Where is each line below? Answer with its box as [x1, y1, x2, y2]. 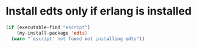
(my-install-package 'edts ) [16, 30, 88, 36]
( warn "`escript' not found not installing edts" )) [11, 35, 145, 42]
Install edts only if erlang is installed [5, 4, 192, 18]
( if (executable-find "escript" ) [5, 24, 91, 30]
